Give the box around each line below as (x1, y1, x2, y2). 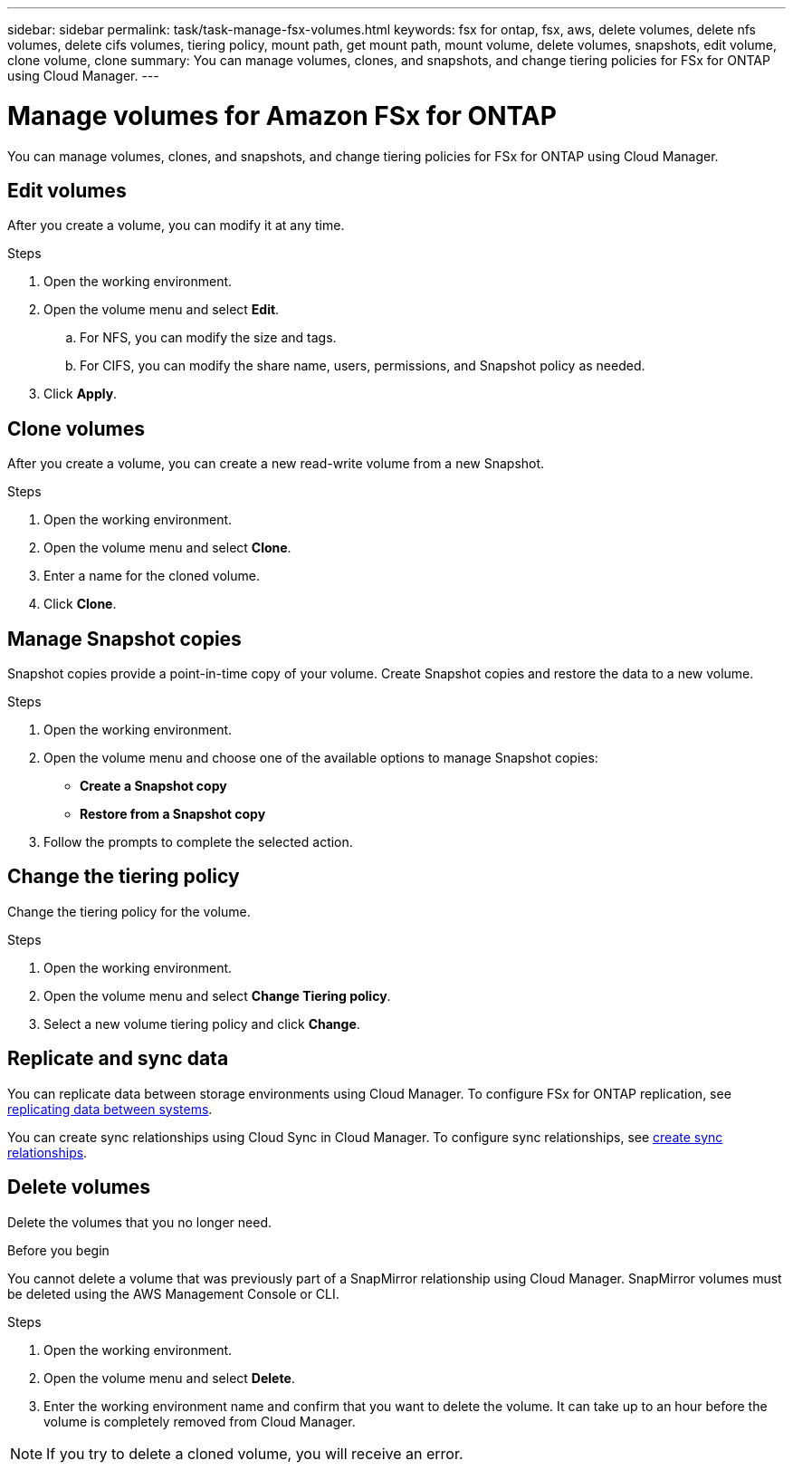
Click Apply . (43, 386, 118, 402)
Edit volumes (7, 178, 127, 202)
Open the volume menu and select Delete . (43, 1369, 295, 1386)
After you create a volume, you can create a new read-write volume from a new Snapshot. (7, 456, 545, 472)
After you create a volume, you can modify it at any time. (7, 217, 345, 234)
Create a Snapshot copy (80, 778, 227, 794)
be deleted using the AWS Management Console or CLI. (7, 1285, 339, 1302)
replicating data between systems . (7, 1100, 213, 1117)
